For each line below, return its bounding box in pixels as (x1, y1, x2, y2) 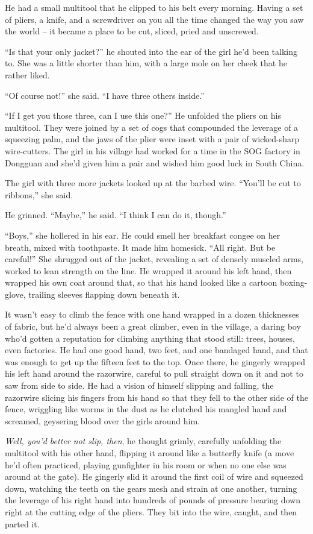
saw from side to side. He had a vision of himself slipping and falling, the (5, 379, 274, 392)
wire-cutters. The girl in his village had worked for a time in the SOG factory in (5, 144, 300, 157)
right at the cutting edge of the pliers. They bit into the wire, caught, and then (5, 505, 297, 518)
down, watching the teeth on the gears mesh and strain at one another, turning (5, 482, 297, 494)
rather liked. (5, 68, 50, 81)
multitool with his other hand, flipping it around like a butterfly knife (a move (5, 447, 294, 459)
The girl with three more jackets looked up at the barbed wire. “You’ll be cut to (5, 177, 301, 189)
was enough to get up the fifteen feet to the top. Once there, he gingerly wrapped (5, 355, 306, 368)
